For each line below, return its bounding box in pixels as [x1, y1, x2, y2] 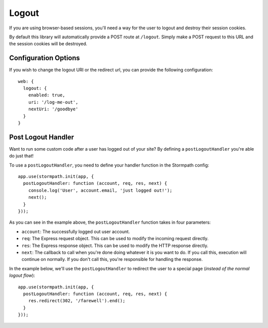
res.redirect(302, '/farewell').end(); [28, 298, 126, 304]
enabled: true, [28, 92, 66, 98]
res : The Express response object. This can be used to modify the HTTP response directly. [21, 243, 208, 248]
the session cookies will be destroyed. [9, 41, 88, 47]
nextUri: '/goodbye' [28, 106, 78, 112]
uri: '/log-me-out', [28, 99, 78, 105]
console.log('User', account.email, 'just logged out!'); [28, 187, 173, 193]
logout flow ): [9, 272, 35, 278]
